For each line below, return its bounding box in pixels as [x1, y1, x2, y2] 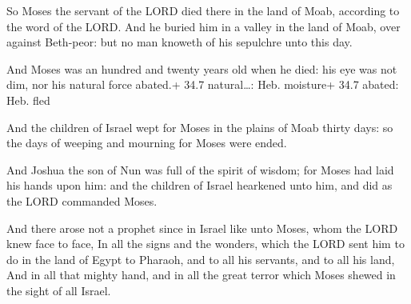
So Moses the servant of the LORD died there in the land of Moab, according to [6, 2, 400, 18]
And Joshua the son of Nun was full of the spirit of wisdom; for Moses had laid [6, 161, 394, 178]
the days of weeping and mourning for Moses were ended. [6, 134, 287, 151]
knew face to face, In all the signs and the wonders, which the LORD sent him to [6, 235, 405, 252]
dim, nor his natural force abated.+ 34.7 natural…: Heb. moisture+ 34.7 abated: [6, 76, 399, 93]
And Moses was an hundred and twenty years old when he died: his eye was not [6, 60, 397, 77]
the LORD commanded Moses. [6, 192, 158, 209]
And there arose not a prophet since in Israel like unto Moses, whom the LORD [6, 219, 398, 236]
